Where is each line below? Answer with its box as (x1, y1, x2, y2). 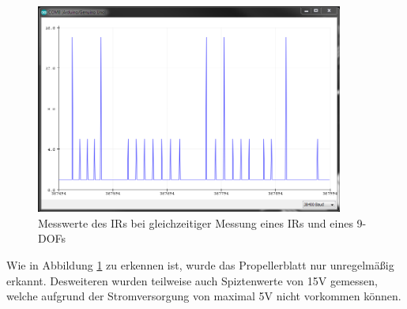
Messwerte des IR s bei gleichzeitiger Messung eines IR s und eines (38, 214, 353, 231)
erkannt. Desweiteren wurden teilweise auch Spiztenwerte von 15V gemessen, (6, 272, 378, 288)
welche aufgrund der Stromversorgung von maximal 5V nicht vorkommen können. (6, 288, 401, 304)
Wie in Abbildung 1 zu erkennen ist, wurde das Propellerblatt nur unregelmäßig (6, 256, 394, 273)
